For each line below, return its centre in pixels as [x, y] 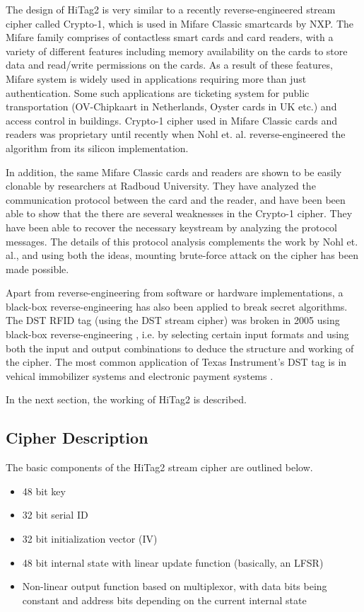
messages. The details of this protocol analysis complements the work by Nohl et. [182, 241]
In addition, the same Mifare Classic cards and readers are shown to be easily [174, 172]
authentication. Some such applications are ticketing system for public [158, 92]
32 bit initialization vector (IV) [90, 539]
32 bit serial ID [55, 515]
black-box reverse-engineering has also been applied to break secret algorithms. [177, 306]
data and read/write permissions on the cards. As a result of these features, [169, 65]
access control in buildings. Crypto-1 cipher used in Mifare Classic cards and [171, 120]
